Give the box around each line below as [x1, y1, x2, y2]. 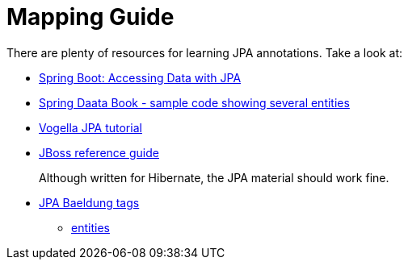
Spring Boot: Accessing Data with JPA [39, 70, 242, 85]
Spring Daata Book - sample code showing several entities [39, 95, 350, 110]
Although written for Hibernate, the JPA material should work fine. [39, 170, 389, 185]
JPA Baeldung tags [39, 195, 140, 210]
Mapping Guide [6, 3, 175, 31]
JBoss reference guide [39, 145, 159, 160]
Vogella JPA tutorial [39, 120, 142, 135]
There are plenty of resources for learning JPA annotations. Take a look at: [6, 45, 403, 60]
